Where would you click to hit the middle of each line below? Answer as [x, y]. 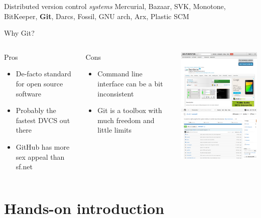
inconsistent [116, 93]
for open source [39, 83]
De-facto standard [43, 74]
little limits [115, 130]
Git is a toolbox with [130, 110]
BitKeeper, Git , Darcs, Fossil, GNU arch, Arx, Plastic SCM [97, 16]
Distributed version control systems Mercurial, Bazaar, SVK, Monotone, [115, 6]
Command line [120, 74]
